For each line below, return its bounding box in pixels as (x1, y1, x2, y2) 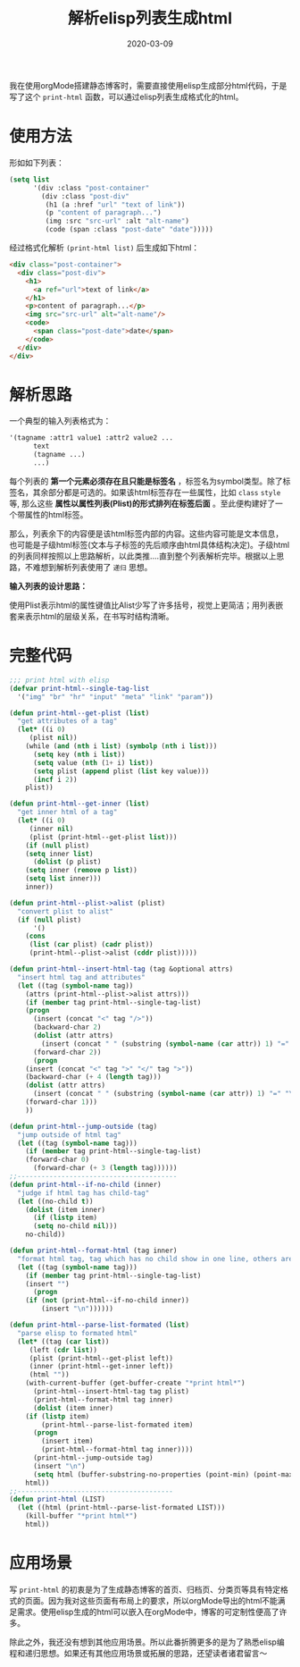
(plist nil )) (29, 734, 78, 743)
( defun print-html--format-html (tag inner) (9, 1246, 178, 1255)
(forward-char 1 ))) (25, 1098, 98, 1107)
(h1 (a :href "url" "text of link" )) (45, 200, 186, 209)
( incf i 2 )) (32, 775, 78, 784)
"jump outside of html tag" (17, 1130, 122, 1140)
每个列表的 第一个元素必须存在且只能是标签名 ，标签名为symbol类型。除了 (9, 476, 283, 486)
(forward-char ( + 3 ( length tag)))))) (32, 1164, 178, 1173)
